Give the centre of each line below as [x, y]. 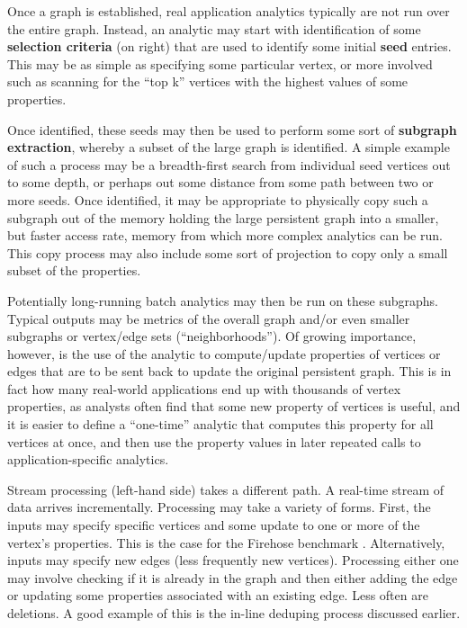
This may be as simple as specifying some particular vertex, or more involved [220, 63]
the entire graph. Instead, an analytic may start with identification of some [214, 28]
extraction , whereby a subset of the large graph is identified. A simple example [229, 147]
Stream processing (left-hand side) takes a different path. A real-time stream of [226, 489]
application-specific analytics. [88, 459]
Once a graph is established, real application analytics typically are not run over [229, 11]
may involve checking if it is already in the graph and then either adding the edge [233, 577]
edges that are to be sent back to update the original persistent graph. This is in [229, 371]
